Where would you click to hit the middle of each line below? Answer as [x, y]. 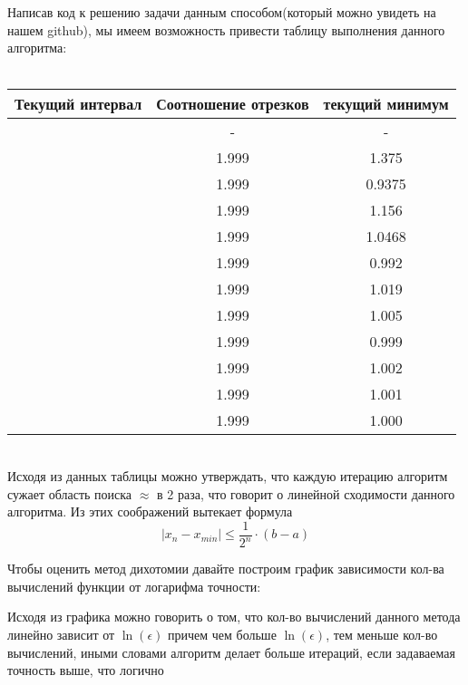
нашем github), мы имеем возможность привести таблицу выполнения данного [226, 29]
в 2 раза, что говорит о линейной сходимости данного [306, 493]
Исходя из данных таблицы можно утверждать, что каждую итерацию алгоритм [228, 475]
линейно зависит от [61, 634]
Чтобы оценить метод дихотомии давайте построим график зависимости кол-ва [226, 569]
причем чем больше [222, 634]
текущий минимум [386, 104]
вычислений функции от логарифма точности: [134, 586]
